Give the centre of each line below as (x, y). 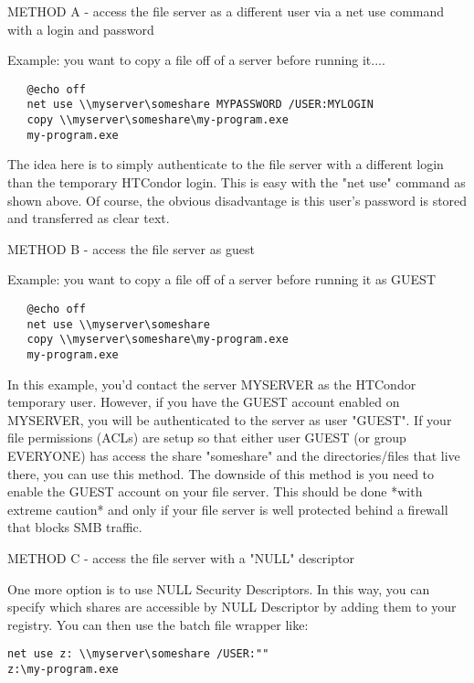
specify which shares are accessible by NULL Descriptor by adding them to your (232, 607)
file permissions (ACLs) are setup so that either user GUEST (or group (207, 438)
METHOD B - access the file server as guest (131, 248)
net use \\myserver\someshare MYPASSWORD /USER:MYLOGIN (200, 105)
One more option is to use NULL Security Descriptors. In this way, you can (219, 588)
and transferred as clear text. (89, 218)
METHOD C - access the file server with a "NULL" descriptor (181, 557)
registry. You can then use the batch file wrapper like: (158, 624)
